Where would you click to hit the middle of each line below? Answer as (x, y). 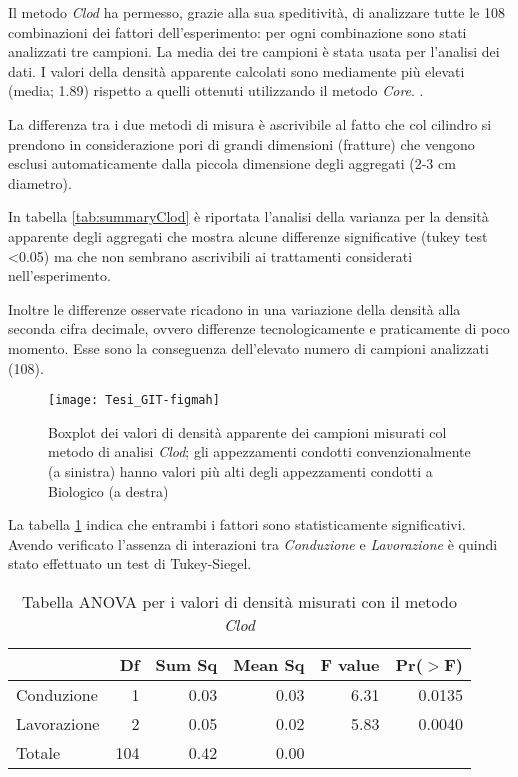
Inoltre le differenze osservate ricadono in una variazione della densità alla (234, 308)
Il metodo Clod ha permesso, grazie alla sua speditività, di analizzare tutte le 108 (256, 12)
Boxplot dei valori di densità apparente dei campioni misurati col (247, 431)
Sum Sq (186, 664)
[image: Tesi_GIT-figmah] (134, 400)
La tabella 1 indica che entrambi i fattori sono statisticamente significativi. (237, 524)
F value (350, 664)
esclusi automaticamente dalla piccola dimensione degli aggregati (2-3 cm (232, 163)
